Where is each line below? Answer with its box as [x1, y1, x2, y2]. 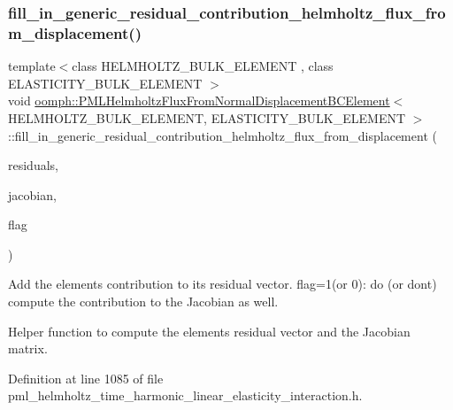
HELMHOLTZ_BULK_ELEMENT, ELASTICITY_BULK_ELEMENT [8, 108, 406, 127]
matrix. [8, 339, 48, 358]
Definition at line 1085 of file [8, 368, 164, 387]
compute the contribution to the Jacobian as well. [8, 292, 279, 311]
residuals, [8, 156, 58, 174]
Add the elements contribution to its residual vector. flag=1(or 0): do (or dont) [8, 275, 437, 293]
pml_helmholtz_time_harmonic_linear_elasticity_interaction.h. [8, 386, 363, 405]
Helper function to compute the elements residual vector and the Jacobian [8, 321, 411, 340]
